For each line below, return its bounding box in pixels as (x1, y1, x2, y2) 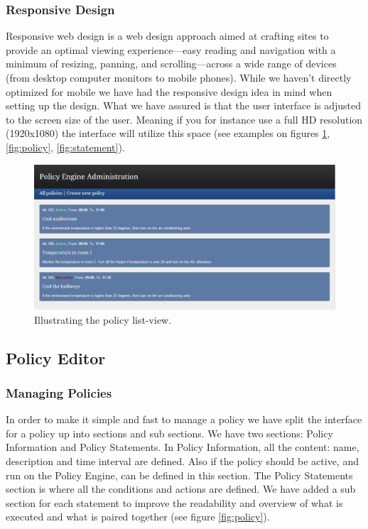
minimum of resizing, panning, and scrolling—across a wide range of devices (6, 56, 337, 71)
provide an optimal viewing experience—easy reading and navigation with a (6, 42, 336, 57)
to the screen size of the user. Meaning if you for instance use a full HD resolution (6, 111, 363, 126)
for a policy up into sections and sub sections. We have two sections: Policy (6, 425, 333, 440)
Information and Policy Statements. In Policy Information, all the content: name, (6, 440, 359, 454)
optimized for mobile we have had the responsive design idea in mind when (6, 84, 332, 99)
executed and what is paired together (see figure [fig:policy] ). (6, 509, 270, 524)
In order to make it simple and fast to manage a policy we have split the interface (6, 412, 362, 427)
